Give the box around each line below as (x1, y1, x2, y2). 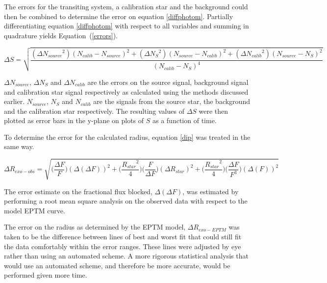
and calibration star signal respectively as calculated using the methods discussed (4, 86, 249, 97)
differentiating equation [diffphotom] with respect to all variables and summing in (4, 21, 249, 31)
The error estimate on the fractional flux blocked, (4, 186, 152, 196)
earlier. (4, 96, 25, 106)
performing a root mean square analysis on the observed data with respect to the (4, 196, 248, 206)
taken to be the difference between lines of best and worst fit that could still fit (4, 232, 242, 241)
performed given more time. (4, 270, 87, 280)
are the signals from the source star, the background (93, 96, 250, 106)
